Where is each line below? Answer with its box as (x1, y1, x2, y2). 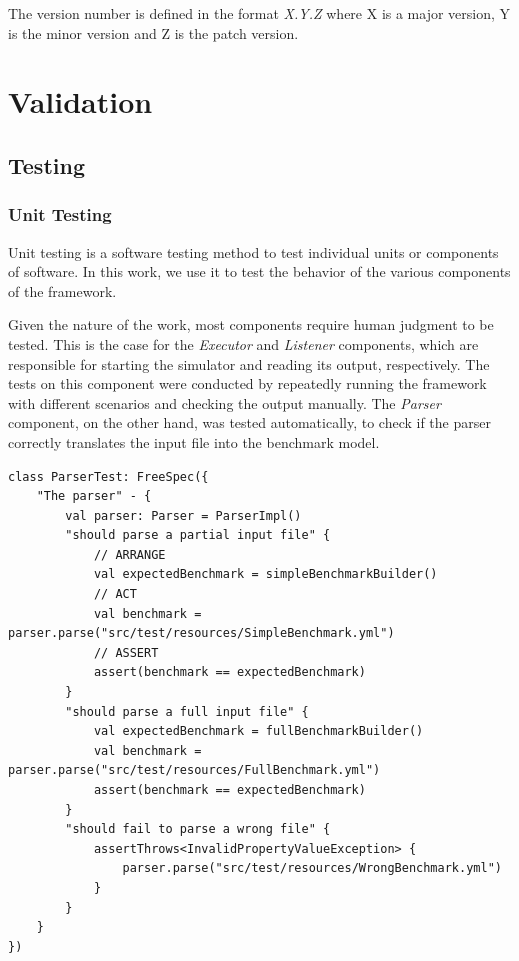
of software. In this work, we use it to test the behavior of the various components (8, 261, 511, 282)
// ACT (93, 587, 137, 602)
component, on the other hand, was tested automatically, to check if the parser (8, 412, 491, 433)
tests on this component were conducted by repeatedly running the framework (8, 373, 487, 394)
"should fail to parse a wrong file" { (65, 822, 331, 837)
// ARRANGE (93, 547, 166, 562)
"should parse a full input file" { (65, 704, 309, 719)
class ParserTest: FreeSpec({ (8, 469, 209, 484)
